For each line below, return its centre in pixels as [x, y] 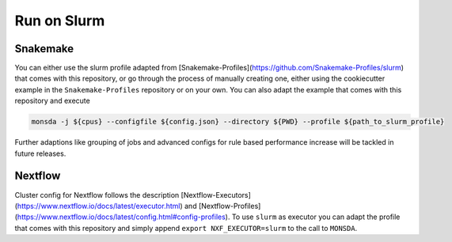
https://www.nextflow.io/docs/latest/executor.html [99, 206]
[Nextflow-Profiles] [230, 206]
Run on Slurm [60, 21]
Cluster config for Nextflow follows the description [97, 195]
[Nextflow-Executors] [216, 195]
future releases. [40, 153]
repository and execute [52, 101]
